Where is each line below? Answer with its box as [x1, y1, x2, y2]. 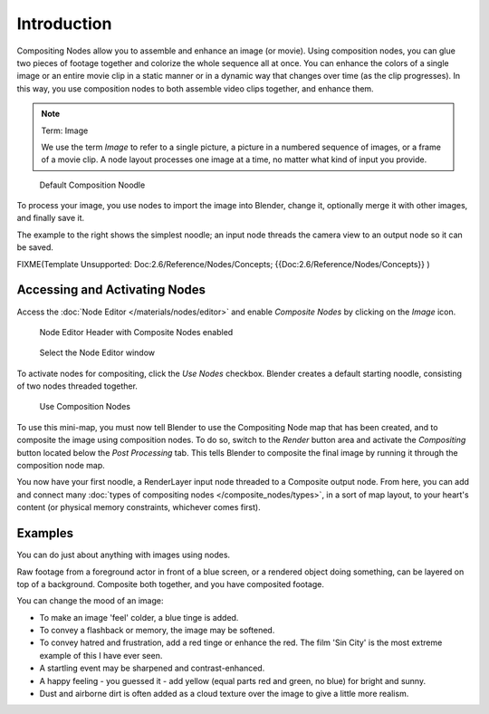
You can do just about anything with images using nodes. [16, 549, 231, 561]
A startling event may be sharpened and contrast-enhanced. [39, 662, 265, 674]
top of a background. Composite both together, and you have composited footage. [16, 578, 325, 589]
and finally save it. [16, 213, 85, 224]
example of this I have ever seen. [39, 650, 163, 661]
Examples [16, 526, 74, 541]
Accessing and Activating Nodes [16, 282, 206, 298]
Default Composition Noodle [39, 179, 146, 190]
